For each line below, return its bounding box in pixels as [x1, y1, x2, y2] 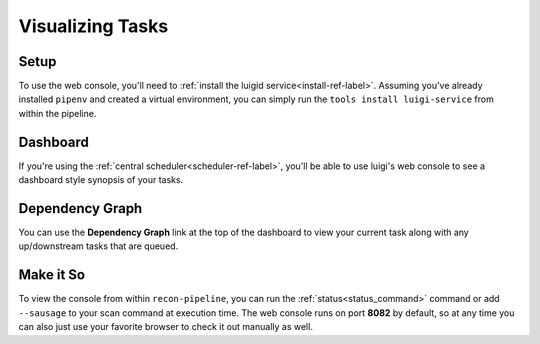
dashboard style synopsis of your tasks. [18, 174, 184, 186]
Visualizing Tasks [18, 15, 169, 37]
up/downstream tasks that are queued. [18, 240, 179, 252]
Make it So [18, 266, 85, 284]
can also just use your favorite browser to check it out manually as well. [18, 321, 314, 333]
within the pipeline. [18, 107, 97, 119]
